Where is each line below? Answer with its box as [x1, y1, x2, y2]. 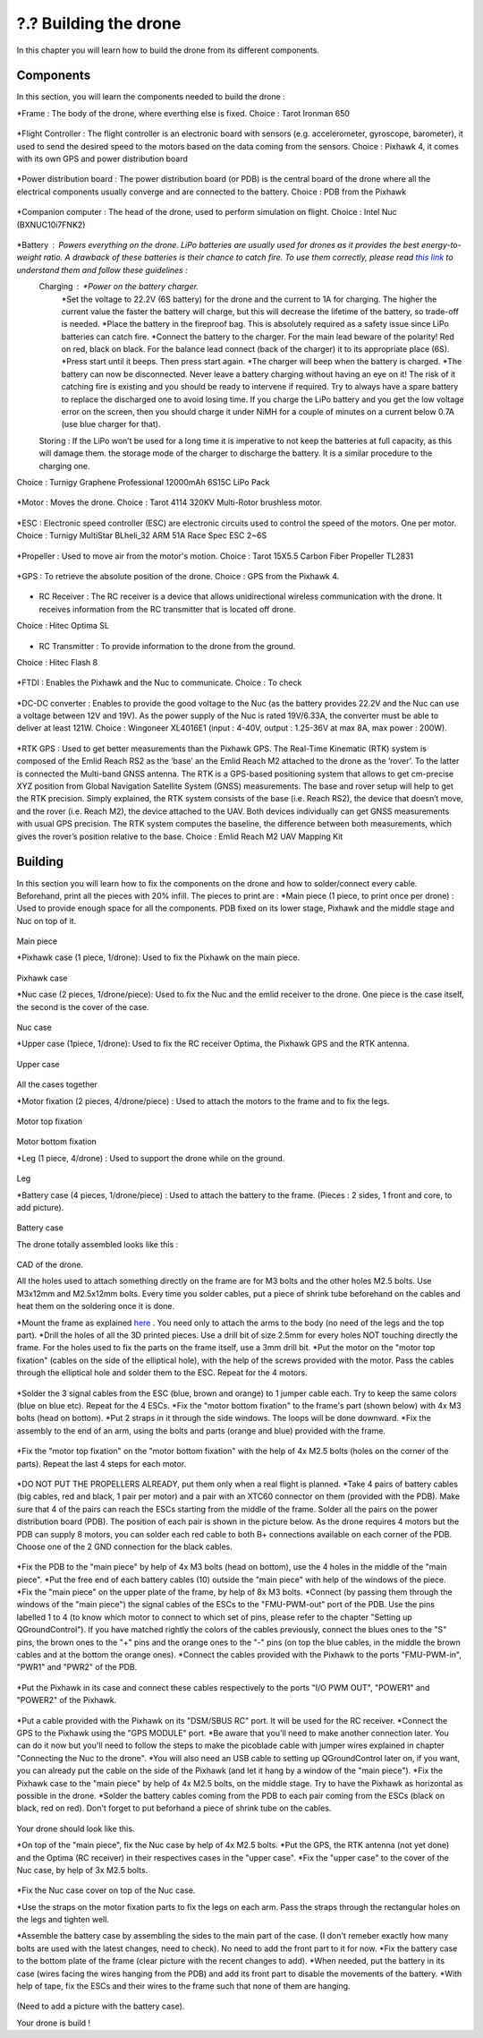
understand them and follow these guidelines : [16, 264, 188, 275]
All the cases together [16, 1079, 98, 1090]
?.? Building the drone [16, 13, 182, 33]
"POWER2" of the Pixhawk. [16, 1695, 117, 1706]
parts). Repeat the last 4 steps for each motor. [16, 1458, 187, 1469]
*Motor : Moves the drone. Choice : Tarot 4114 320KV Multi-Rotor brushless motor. [16, 497, 322, 508]
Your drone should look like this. [16, 1823, 135, 1834]
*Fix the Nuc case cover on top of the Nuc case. [16, 1885, 196, 1896]
